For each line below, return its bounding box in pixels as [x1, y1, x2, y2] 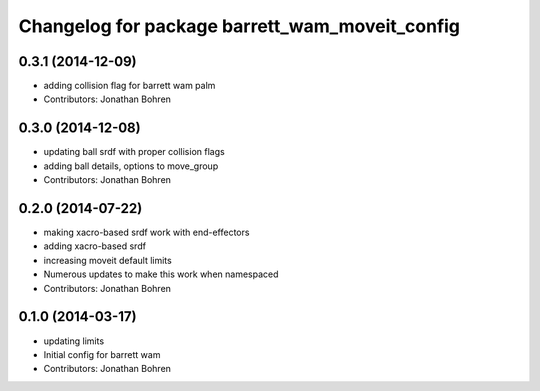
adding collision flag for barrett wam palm [43, 80, 216, 92]
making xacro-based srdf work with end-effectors [43, 226, 250, 239]
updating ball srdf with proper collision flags [43, 146, 225, 158]
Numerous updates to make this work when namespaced [43, 268, 279, 280]
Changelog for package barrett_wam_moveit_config [18, 15, 460, 37]
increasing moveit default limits [43, 254, 172, 266]
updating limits [43, 335, 105, 347]
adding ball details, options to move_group [43, 160, 219, 172]
